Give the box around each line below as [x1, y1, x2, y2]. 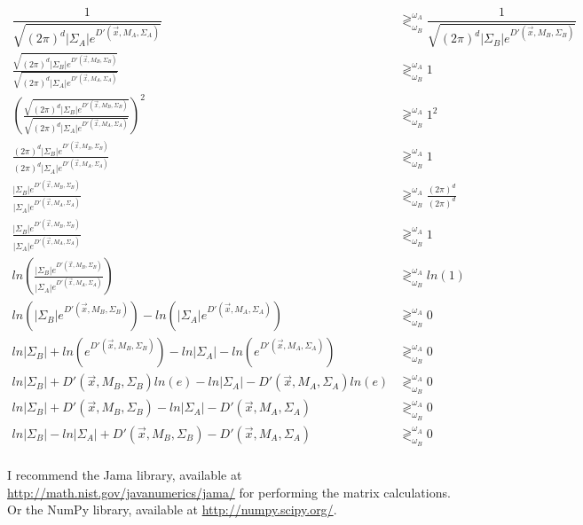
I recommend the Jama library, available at [7, 465, 242, 483]
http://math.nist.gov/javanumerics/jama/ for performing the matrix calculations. [7, 482, 451, 501]
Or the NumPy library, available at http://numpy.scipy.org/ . [7, 500, 337, 519]
